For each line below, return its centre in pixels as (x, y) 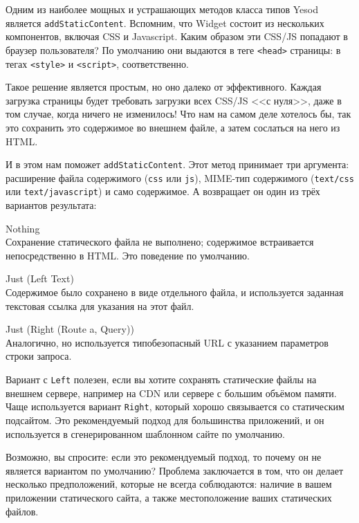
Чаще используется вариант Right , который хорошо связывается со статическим (175, 406)
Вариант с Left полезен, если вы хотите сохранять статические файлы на (161, 379)
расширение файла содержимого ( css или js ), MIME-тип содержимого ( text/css (180, 177)
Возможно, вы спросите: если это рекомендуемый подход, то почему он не (164, 457)
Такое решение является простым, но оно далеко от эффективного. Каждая (164, 87)
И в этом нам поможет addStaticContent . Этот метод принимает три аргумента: (177, 164)
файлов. (22, 511)
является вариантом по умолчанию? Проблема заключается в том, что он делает (175, 470)
